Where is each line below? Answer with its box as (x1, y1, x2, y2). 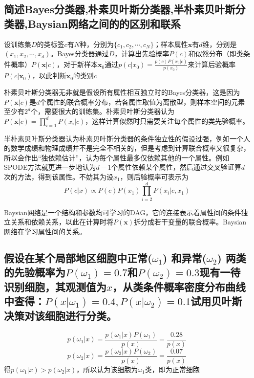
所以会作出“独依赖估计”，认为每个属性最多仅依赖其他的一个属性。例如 (4, 152, 230, 162)
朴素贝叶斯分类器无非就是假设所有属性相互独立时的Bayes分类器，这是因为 (4, 87, 240, 97)
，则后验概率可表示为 (120, 171, 189, 181)
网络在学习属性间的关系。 (4, 226, 86, 236)
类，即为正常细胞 (145, 364, 200, 374)
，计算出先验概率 (114, 48, 169, 59)
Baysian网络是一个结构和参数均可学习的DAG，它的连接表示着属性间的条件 (4, 207, 241, 217)
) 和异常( (162, 250, 207, 265)
